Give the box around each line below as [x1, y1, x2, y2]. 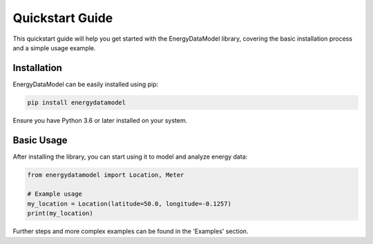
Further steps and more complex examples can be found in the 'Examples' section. [12, 227, 249, 236]
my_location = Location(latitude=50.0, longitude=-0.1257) [27, 200, 231, 207]
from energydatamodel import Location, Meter [27, 171, 184, 179]
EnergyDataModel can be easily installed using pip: [12, 80, 159, 88]
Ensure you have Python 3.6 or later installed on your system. [12, 116, 188, 124]
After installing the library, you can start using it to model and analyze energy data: [12, 152, 248, 161]
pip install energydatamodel [27, 99, 126, 106]
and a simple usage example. [12, 43, 96, 52]
